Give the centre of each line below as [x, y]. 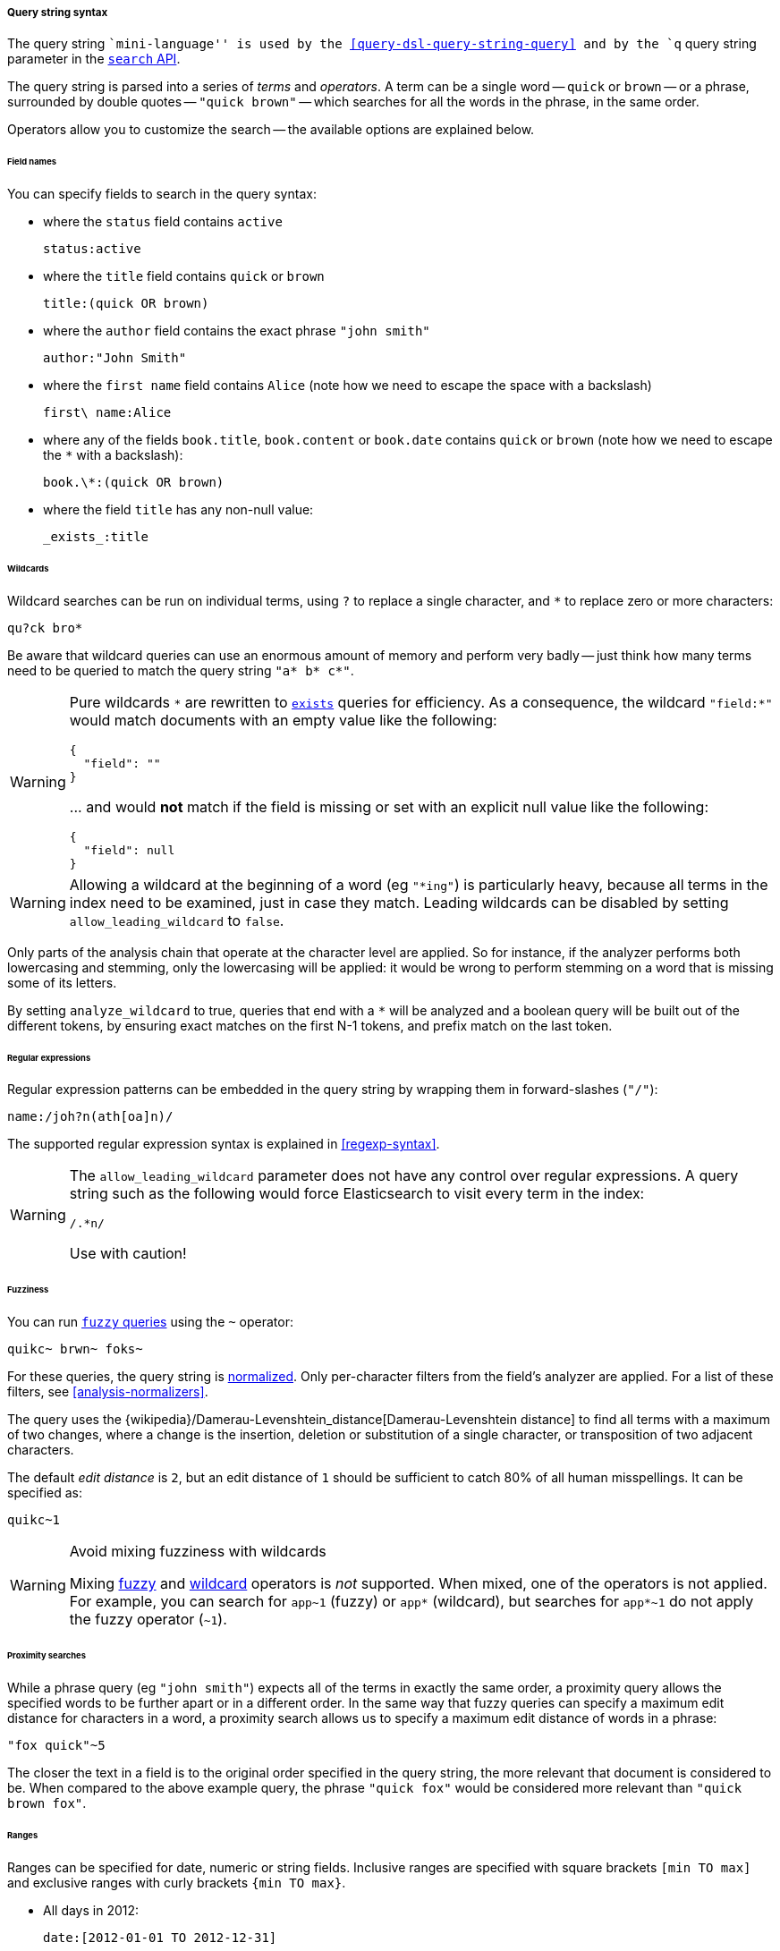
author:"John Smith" [115, 358]
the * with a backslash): [113, 455]
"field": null [129, 850]
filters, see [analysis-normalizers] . [108, 1392]
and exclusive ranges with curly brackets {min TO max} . [177, 1882]
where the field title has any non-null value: [178, 510]
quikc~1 [34, 1520]
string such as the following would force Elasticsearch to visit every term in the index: [357, 1194]
